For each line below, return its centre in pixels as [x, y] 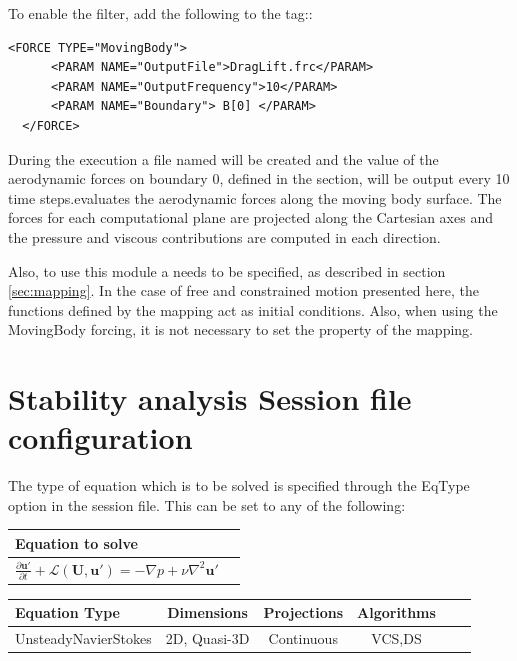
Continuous [303, 637]
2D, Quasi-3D [207, 637]
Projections [303, 612]
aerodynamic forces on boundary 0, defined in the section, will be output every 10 [259, 178]
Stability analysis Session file [210, 398]
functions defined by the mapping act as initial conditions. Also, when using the [253, 309]
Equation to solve [76, 542]
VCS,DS [396, 637]
